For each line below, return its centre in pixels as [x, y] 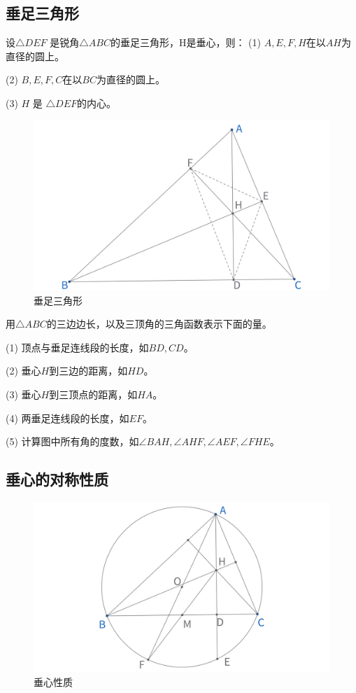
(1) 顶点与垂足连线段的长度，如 [77, 347]
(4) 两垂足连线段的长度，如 [67, 418]
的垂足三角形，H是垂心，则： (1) [185, 42]
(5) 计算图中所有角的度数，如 [72, 441]
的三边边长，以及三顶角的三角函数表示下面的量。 [159, 324]
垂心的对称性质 [57, 479]
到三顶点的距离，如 [93, 394]
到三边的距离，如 [88, 371]
